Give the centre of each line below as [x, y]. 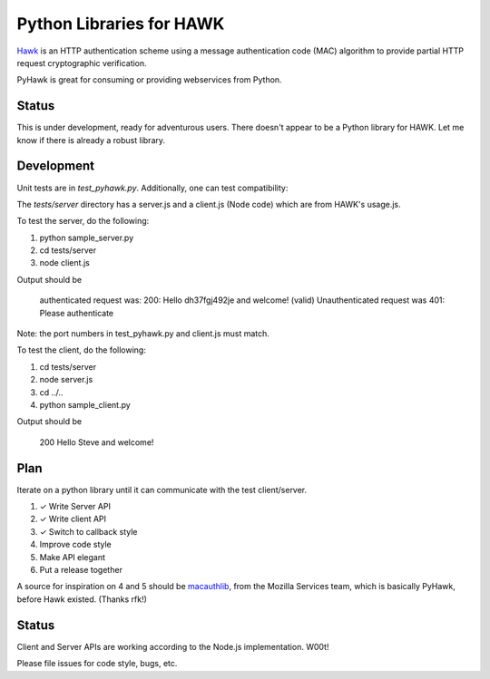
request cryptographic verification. [82, 63]
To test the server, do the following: [83, 221]
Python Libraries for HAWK [121, 24]
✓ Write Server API [75, 507]
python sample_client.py [85, 405]
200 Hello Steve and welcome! [97, 442]
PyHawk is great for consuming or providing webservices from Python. [149, 80]
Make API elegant [73, 557]
